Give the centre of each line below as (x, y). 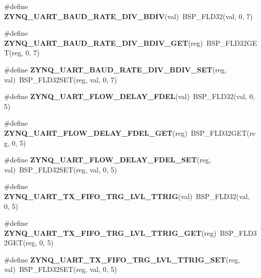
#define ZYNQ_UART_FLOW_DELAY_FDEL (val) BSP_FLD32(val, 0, (129, 96)
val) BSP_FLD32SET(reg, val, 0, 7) (61, 79)
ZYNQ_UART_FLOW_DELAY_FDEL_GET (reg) (96, 132)
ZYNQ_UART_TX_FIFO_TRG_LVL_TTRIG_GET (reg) (110, 233)
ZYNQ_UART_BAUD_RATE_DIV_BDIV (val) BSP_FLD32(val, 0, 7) (128, 16)
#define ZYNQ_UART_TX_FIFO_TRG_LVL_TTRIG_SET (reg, (122, 259)
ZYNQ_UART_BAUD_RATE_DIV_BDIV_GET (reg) (104, 42)
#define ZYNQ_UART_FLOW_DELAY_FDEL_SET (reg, (108, 160)
